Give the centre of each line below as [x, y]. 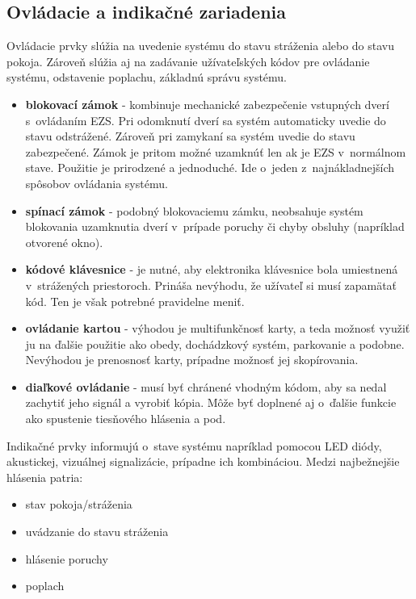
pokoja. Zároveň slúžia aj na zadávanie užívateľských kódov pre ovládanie [188, 61]
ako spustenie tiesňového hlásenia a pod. [126, 419]
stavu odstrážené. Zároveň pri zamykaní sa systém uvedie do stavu [190, 136]
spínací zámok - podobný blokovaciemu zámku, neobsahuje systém [194, 210]
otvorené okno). [64, 242]
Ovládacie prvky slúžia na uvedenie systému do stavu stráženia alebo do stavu [201, 46]
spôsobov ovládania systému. [97, 183]
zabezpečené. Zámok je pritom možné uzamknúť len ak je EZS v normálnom [216, 151]
